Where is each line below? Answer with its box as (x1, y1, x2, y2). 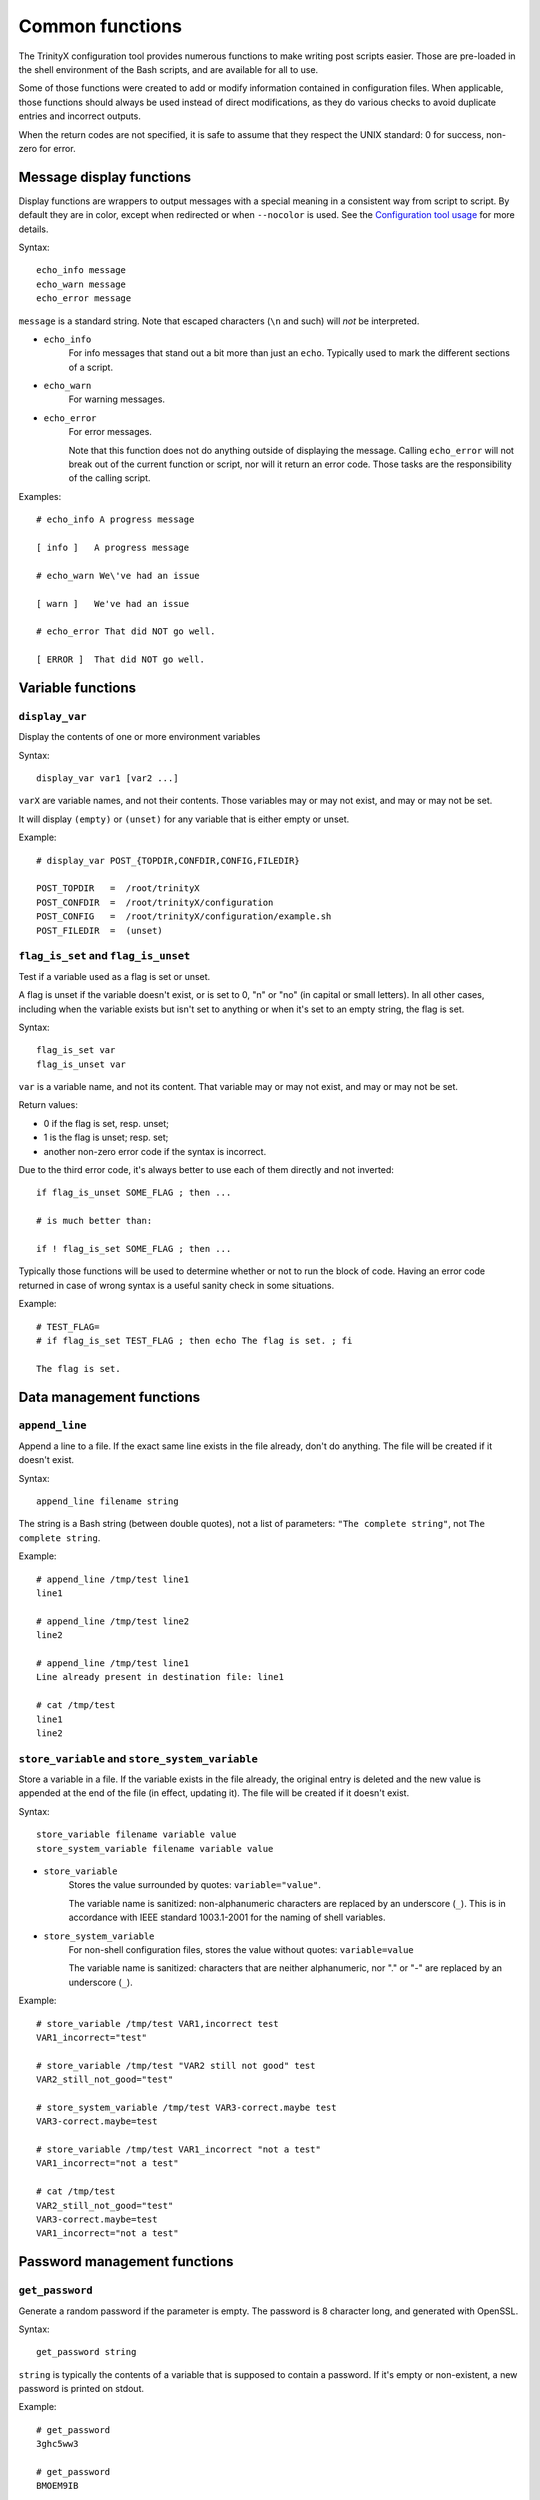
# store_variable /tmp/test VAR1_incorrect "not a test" (36, 2144, 322, 2155)
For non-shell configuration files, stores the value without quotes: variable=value (68, 1943, 414, 1955)
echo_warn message (36, 278, 127, 290)
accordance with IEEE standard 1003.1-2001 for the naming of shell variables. (68, 1911, 386, 1924)
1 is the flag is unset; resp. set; (43, 1131, 169, 1144)
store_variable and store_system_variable (18, 1751, 259, 1765)
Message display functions (18, 168, 192, 185)
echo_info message (36, 265, 127, 276)
